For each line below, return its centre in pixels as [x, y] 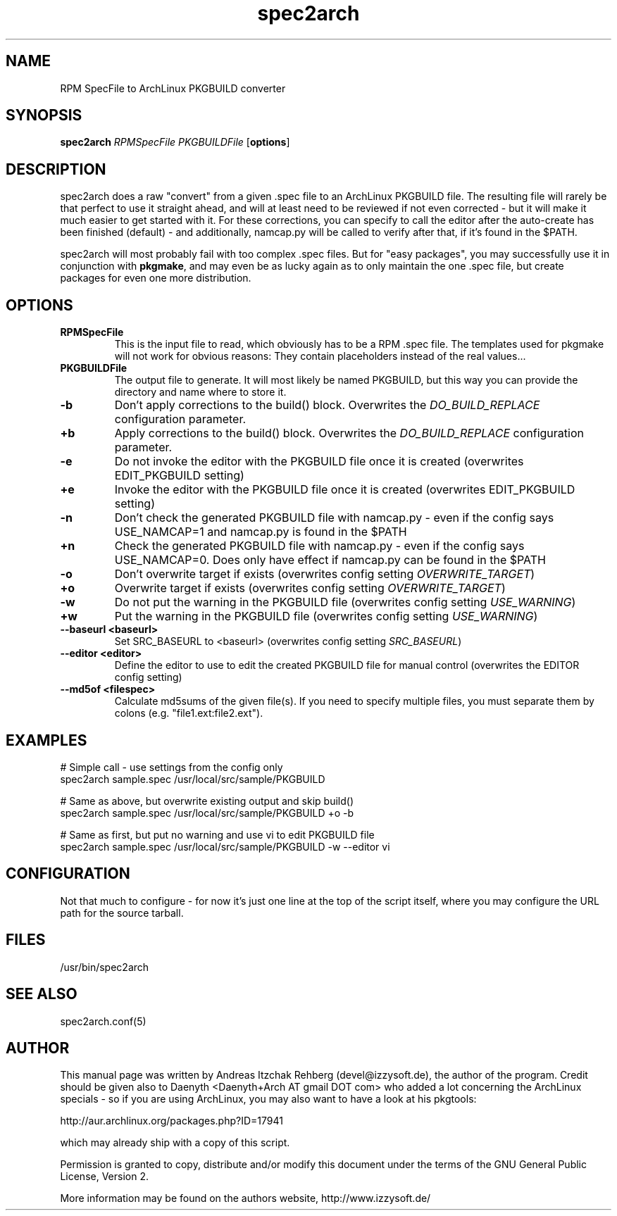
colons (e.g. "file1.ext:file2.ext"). [189, 713]
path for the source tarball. [122, 913]
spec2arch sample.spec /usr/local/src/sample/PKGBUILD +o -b [207, 813]
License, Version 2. [104, 1177]
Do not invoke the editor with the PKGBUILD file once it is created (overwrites [319, 462]
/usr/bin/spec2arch [105, 967]
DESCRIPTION [56, 169]
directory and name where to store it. [200, 392]
